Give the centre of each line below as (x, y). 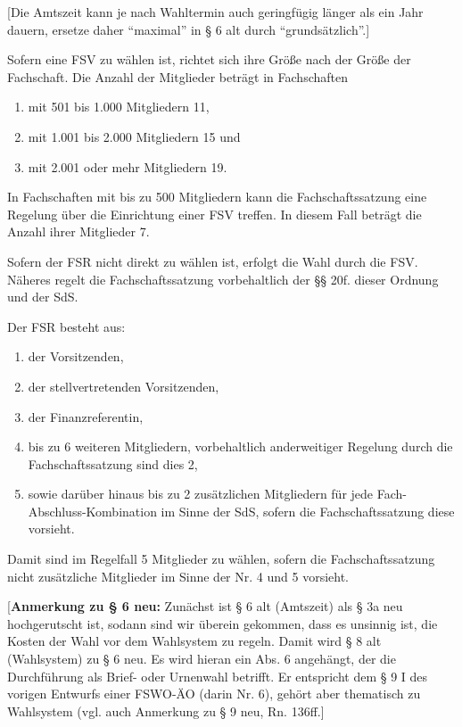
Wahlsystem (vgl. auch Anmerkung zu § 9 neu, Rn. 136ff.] (166, 710)
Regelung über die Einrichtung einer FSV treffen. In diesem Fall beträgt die (214, 214)
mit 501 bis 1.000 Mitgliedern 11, (119, 107)
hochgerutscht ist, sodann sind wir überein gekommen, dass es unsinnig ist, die (223, 623)
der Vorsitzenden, (76, 356)
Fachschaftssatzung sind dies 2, (113, 463)
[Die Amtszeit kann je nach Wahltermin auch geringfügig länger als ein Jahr (215, 12)
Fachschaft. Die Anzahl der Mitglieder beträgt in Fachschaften (177, 76)
